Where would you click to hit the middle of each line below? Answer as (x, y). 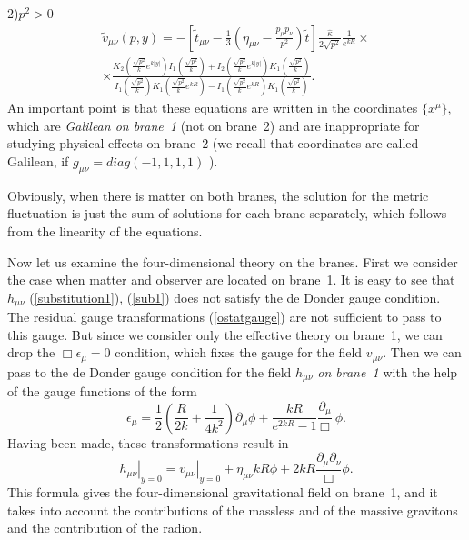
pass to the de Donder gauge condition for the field (150, 371)
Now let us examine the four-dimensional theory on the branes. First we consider (233, 261)
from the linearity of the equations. (105, 231)
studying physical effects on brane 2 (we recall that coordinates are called (213, 143)
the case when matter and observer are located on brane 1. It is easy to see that (231, 280)
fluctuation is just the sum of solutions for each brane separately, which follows (227, 213)
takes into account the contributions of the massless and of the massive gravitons (233, 510)
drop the (31, 352)
